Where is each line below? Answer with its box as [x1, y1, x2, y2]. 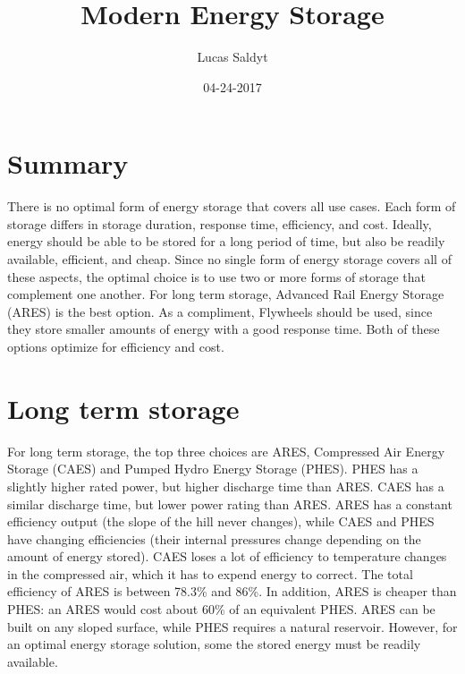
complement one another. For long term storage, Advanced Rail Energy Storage [7, 285, 444, 303]
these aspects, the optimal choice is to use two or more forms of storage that [7, 267, 427, 286]
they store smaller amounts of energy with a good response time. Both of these [7, 320, 440, 338]
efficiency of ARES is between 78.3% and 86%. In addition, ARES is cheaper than [7, 582, 457, 601]
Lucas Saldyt [197, 47, 268, 66]
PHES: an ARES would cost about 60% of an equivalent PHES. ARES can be [7, 600, 435, 619]
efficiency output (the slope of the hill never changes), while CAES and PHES [7, 512, 435, 531]
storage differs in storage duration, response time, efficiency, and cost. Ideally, [7, 214, 432, 233]
